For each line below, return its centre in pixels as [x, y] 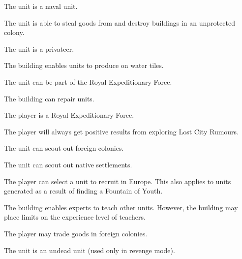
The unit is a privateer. [39, 49]
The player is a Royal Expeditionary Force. [69, 115]
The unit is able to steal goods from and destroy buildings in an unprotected [120, 22]
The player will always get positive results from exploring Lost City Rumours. [121, 131]
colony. [14, 32]
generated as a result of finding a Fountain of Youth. [83, 191]
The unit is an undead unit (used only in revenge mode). [90, 250]
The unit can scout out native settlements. [68, 164]
